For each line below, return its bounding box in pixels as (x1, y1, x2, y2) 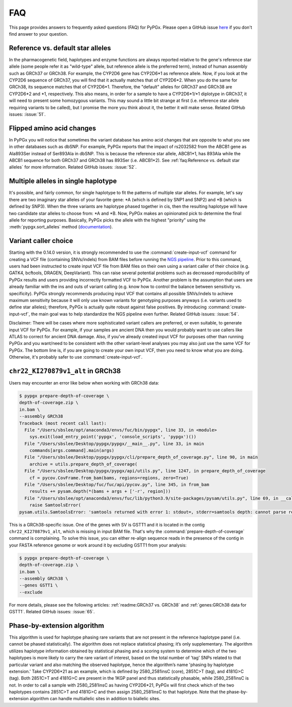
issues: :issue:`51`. (9, 111, 46, 117)
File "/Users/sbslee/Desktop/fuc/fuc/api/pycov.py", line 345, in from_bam (24, 482, 209, 487)
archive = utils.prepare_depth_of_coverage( (29, 461, 138, 467)
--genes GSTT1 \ (19, 583, 58, 588)
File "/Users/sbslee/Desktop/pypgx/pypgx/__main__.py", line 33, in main (24, 441, 204, 446)
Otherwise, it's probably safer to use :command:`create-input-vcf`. (9, 354, 143, 360)
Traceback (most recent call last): (19, 420, 107, 426)
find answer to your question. (9, 31, 68, 37)
